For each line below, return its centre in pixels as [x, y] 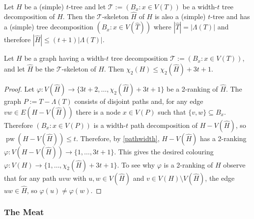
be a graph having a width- [65, 58]
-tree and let [87, 6]
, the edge [220, 178]
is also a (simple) [180, 16]
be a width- [200, 6]
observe [234, 164]
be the [45, 69]
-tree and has [230, 16]
